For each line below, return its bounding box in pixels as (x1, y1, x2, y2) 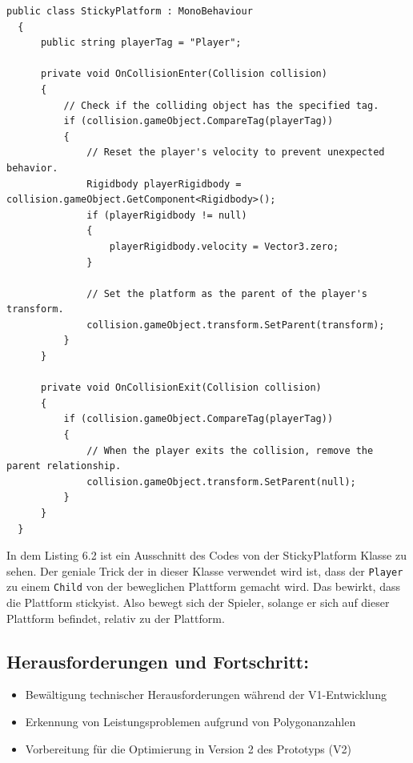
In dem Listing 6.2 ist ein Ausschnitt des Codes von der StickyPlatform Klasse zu (6, 547, 407, 564)
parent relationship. (6, 460, 122, 472)
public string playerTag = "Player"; (40, 37, 242, 49)
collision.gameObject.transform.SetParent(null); (86, 476, 356, 488)
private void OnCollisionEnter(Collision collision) (40, 68, 327, 80)
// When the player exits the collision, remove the (86, 444, 374, 456)
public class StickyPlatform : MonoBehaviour (6, 6, 253, 17)
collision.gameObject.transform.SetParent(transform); (86, 319, 385, 331)
